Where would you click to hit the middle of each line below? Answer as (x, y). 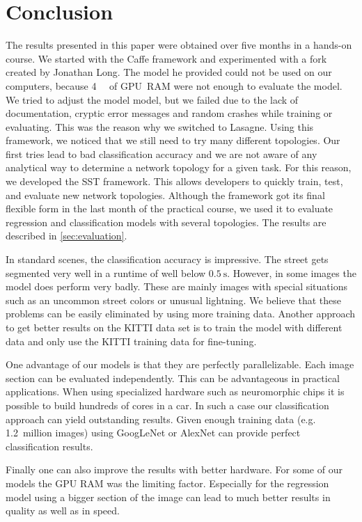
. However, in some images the (292, 272)
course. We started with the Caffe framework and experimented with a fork (166, 58)
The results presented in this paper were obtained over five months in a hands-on (179, 45)
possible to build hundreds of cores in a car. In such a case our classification (167, 405)
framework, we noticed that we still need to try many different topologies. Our (173, 140)
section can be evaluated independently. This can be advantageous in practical (173, 378)
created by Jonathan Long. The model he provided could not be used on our (169, 72)
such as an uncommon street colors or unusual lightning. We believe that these (174, 300)
